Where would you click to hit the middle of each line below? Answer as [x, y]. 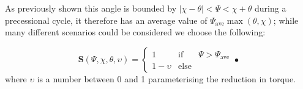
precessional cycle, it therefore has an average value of [106, 20]
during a [270, 8]
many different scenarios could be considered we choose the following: [135, 32]
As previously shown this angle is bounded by [91, 8]
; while [286, 20]
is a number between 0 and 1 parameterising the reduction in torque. [166, 78]
